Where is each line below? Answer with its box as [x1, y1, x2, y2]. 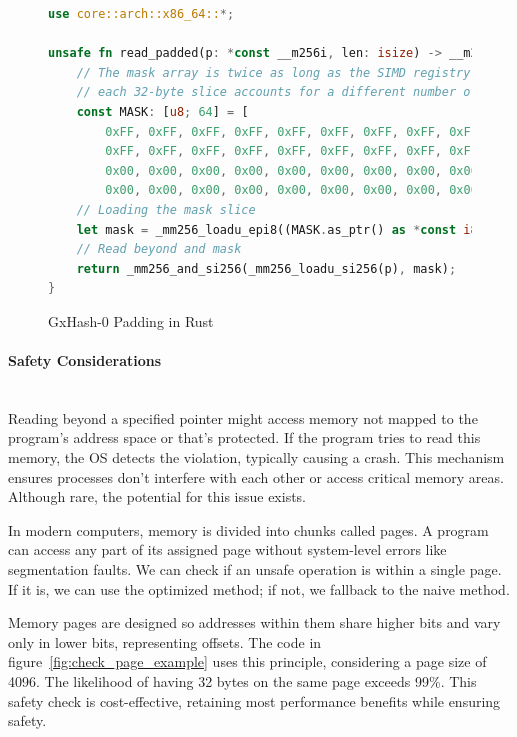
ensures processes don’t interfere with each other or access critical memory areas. [8, 466, 504, 487]
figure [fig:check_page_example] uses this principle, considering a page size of [8, 651, 487, 672]
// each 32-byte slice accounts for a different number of [76, 85, 478, 100]
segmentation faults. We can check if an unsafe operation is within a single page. [8, 559, 502, 580]
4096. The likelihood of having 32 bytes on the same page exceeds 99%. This [8, 671, 477, 692]
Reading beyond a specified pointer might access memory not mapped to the [8, 407, 478, 428]
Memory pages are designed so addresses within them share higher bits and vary [8, 612, 501, 633]
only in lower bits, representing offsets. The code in [8, 631, 322, 652]
